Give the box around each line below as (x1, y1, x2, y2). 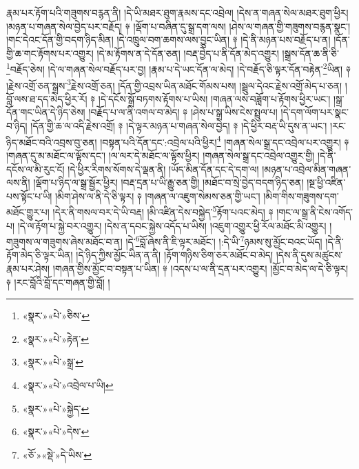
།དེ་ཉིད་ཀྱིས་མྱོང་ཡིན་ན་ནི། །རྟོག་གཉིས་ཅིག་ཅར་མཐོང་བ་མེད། (76, 248, 274, 262)
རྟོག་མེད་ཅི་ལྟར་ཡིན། (6, 248, 73, 262)
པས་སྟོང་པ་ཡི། (6, 188, 52, 203)
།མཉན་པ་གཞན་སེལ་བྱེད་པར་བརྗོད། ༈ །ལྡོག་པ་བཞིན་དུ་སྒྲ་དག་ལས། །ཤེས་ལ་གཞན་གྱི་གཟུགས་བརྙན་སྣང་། (6, 19, 351, 33)
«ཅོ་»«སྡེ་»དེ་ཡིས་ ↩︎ (22, 447, 92, 461)
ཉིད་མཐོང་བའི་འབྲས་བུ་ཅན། (6, 134, 97, 149)
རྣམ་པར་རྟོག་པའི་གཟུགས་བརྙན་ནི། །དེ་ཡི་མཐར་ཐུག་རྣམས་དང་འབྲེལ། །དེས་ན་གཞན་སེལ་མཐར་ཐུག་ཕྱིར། (6, 6, 349, 19)
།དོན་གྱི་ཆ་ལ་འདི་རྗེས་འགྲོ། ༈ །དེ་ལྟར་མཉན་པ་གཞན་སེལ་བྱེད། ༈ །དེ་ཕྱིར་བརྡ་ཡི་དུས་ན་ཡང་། (30, 119, 327, 133)
